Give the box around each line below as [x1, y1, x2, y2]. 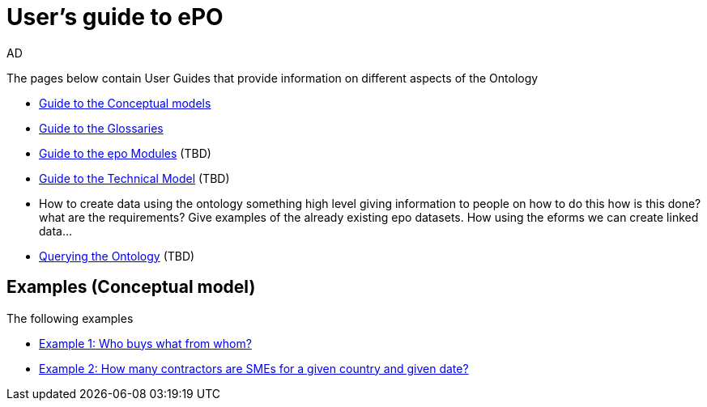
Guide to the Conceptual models [39, 95, 211, 110]
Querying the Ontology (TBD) [39, 248, 195, 263]
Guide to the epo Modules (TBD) [39, 146, 211, 160]
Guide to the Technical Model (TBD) [39, 171, 230, 185]
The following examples [6, 311, 134, 325]
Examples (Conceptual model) [6, 277, 256, 298]
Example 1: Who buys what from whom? [39, 336, 252, 350]
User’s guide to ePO [6, 3, 224, 31]
